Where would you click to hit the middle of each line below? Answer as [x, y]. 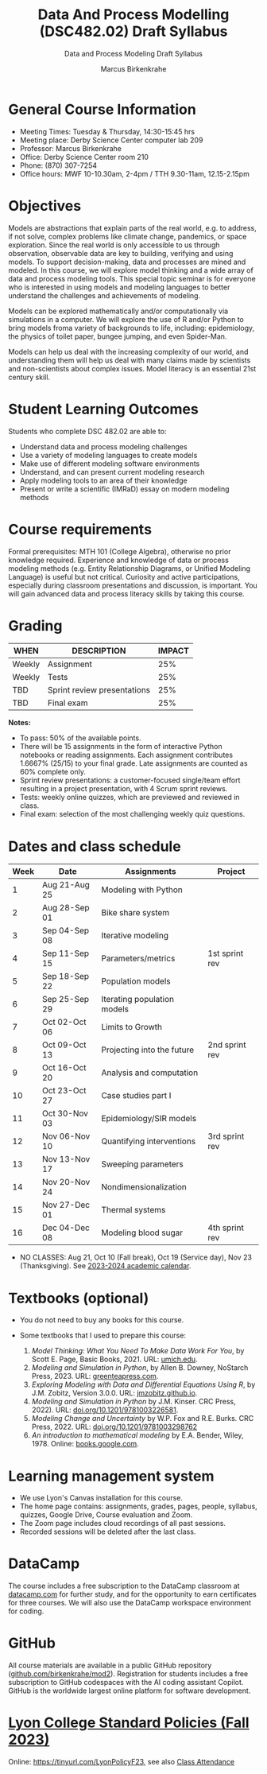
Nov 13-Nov [66, 1159]
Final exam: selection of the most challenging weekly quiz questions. [132, 814]
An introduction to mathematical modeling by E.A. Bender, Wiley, [137, 1435]
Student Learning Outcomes [103, 409]
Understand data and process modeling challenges [104, 446]
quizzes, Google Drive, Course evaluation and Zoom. [106, 1515]
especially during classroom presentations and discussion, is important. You [133, 585]
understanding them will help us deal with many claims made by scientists [130, 360]
